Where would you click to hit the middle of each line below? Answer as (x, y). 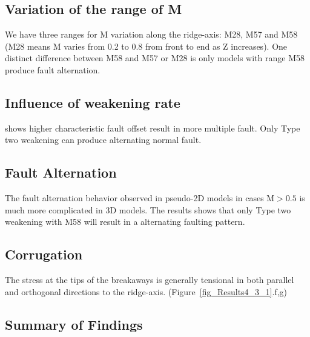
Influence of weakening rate (93, 102)
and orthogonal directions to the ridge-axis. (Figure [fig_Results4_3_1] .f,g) (146, 291)
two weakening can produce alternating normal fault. (103, 140)
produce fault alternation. (53, 69)
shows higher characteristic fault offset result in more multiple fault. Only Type (153, 128)
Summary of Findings (74, 324)
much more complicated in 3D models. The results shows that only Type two (148, 209)
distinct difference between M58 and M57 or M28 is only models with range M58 (155, 58)
